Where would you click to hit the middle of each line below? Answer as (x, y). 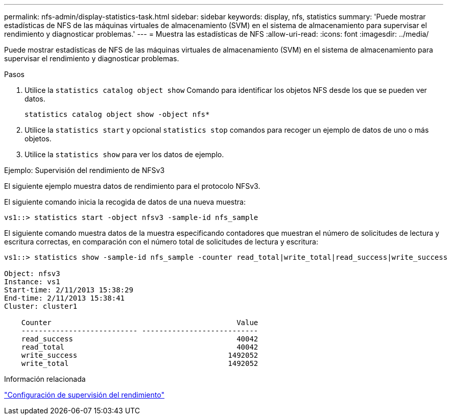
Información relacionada (45, 379)
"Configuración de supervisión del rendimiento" (84, 395)
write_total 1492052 (140, 363)
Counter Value (140, 323)
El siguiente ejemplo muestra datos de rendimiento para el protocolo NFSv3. (132, 186)
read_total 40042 (140, 347)
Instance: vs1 (32, 282)
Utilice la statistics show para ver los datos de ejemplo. (124, 154)
